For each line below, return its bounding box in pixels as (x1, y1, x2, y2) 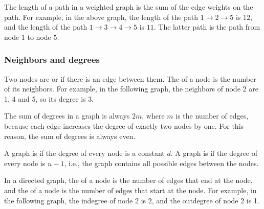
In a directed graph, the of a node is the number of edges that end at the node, (4, 175, 253, 185)
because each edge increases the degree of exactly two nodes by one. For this (4, 120, 244, 131)
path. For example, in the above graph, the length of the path (4, 11, 199, 22)
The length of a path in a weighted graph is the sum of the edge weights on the (4, 2, 253, 12)
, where (142, 110, 165, 121)
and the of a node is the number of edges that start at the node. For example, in (4, 184, 257, 195)
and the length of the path (4, 21, 87, 32)
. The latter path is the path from (153, 21, 260, 32)
